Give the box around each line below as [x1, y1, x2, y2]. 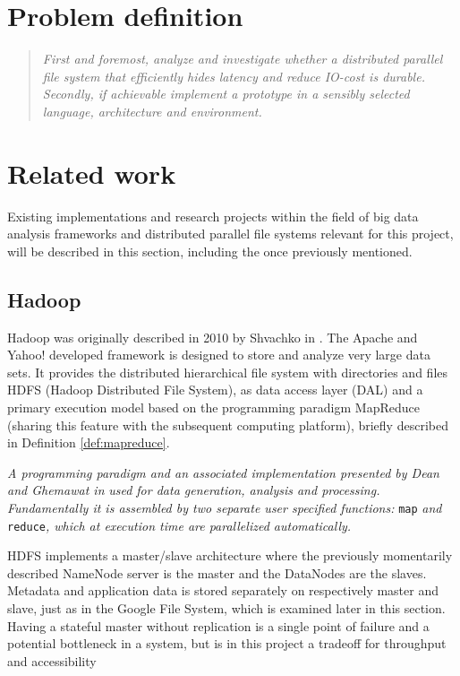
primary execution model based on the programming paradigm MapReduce [7, 397, 420, 416]
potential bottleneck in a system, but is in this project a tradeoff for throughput [7, 634, 447, 653]
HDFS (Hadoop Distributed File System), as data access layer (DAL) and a [7, 380, 423, 399]
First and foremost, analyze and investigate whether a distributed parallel [42, 49, 443, 68]
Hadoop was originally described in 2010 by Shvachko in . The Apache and [7, 327, 418, 346]
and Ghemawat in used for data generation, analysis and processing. [7, 481, 380, 499]
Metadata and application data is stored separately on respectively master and [7, 581, 439, 600]
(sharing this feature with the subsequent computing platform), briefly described [7, 415, 448, 434]
